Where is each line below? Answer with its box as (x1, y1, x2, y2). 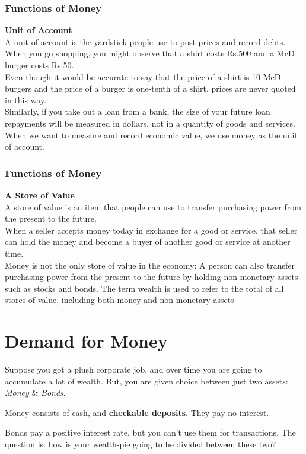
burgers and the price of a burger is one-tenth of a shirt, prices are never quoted (5, 82, 296, 94)
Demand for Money (5, 329, 168, 353)
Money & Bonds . (5, 386, 66, 399)
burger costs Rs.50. (5, 59, 74, 71)
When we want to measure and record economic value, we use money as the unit (5, 128, 298, 141)
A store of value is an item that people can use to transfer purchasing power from (5, 200, 301, 213)
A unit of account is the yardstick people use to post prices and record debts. (5, 35, 286, 48)
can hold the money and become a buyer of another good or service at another (5, 235, 291, 248)
